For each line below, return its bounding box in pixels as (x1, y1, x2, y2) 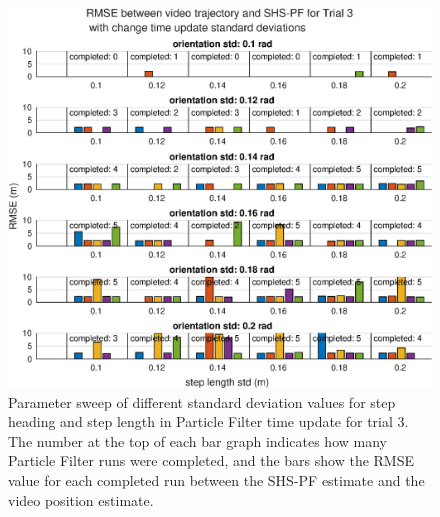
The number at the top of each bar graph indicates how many (8, 430, 387, 451)
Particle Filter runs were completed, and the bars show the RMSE (8, 450, 415, 471)
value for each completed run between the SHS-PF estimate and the (8, 470, 425, 491)
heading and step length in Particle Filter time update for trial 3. (8, 411, 409, 432)
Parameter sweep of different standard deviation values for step (8, 391, 396, 412)
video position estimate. (8, 489, 154, 510)
